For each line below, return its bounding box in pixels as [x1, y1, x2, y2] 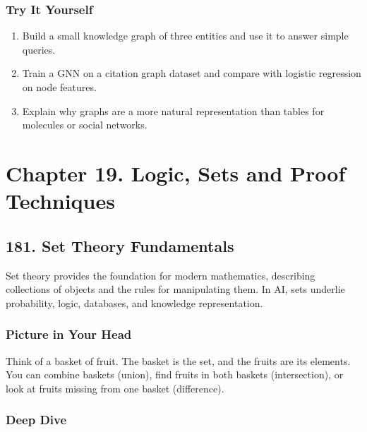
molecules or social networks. [22, 117, 148, 132]
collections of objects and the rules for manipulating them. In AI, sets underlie [6, 282, 345, 296]
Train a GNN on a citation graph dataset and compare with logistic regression [22, 66, 361, 80]
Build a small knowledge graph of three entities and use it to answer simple [22, 28, 349, 43]
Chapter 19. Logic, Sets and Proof [6, 158, 346, 187]
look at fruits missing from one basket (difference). [6, 380, 224, 395]
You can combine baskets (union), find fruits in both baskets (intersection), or [6, 367, 344, 382]
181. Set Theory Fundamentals [6, 234, 234, 256]
